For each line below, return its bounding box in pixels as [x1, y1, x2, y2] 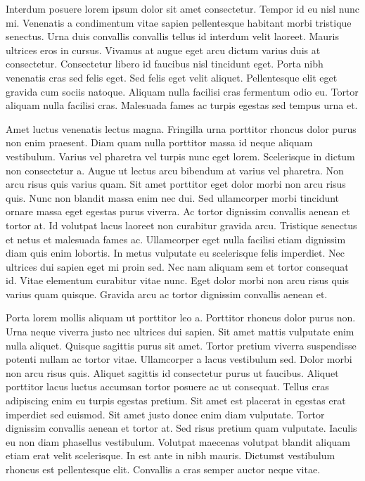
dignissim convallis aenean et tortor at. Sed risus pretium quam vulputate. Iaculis [6, 421, 357, 435]
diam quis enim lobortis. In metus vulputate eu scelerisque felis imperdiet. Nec [6, 245, 345, 260]
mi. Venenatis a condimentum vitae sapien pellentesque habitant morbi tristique [6, 15, 352, 30]
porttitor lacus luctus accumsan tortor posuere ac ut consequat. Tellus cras [6, 379, 329, 394]
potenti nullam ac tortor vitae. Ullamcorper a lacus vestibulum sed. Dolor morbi [6, 352, 352, 366]
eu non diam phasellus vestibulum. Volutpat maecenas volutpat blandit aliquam [6, 434, 350, 449]
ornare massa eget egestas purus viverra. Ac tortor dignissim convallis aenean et [6, 204, 350, 219]
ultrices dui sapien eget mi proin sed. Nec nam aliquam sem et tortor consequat [6, 259, 349, 274]
